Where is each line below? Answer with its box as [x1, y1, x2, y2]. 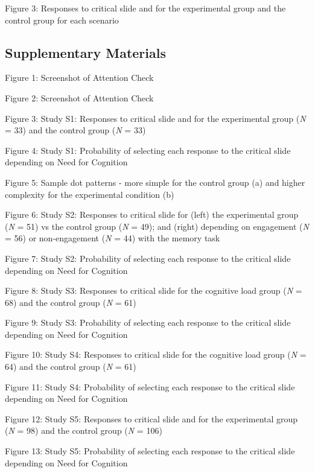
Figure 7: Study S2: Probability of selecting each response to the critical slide [5, 252, 291, 264]
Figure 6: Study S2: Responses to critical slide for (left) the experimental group [5, 208, 299, 221]
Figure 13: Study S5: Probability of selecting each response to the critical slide [5, 445, 295, 457]
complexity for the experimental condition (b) [5, 188, 174, 200]
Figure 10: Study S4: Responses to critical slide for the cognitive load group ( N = [5, 348, 307, 361]
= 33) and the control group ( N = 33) [5, 124, 146, 136]
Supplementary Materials [5, 43, 166, 62]
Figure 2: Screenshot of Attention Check [5, 91, 154, 104]
